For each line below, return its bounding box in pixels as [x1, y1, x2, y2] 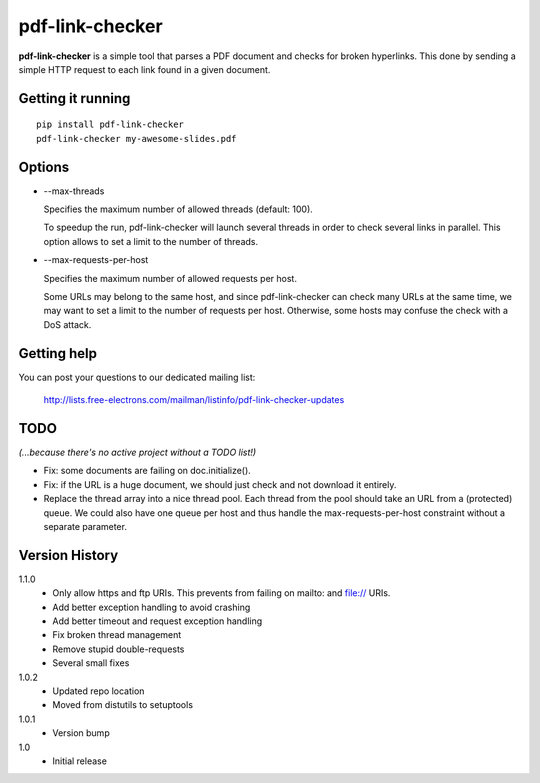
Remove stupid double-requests [52, 643, 185, 655]
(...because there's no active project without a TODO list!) [18, 446, 257, 458]
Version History [18, 546, 119, 564]
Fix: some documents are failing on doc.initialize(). [43, 465, 252, 477]
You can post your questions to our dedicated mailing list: [18, 371, 256, 383]
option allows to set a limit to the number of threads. [43, 235, 259, 247]
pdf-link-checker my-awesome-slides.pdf [36, 133, 237, 144]
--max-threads [43, 185, 105, 197]
